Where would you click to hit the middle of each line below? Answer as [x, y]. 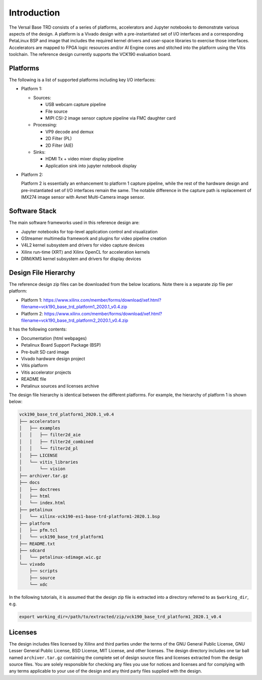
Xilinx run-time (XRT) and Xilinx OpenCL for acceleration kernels [85, 252]
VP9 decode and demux [70, 132]
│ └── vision [42, 469]
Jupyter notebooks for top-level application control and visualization [89, 231]
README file [34, 379]
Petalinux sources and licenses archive [60, 386]
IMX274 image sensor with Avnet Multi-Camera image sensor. [83, 197]
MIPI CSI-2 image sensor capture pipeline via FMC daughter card [111, 118]
